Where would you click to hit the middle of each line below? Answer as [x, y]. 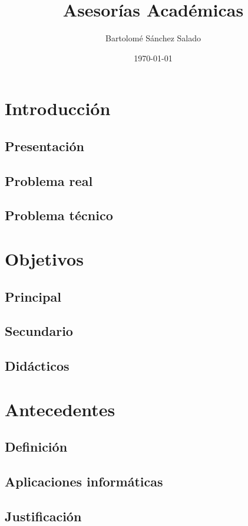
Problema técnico [59, 215]
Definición [36, 447]
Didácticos [37, 366]
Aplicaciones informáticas [84, 481]
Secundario [39, 331]
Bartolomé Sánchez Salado [153, 38]
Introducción [58, 108]
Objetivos [44, 259]
